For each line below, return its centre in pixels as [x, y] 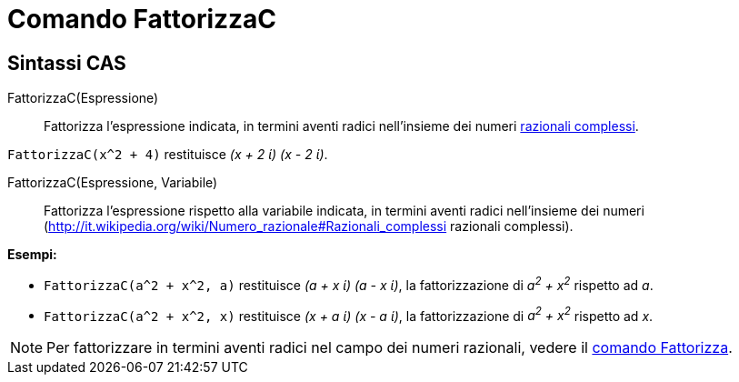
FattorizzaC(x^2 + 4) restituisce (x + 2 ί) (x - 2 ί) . [168, 155]
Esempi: [32, 255]
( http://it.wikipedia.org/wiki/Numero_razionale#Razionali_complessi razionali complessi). [309, 226]
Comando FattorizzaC [142, 19]
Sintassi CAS [67, 63]
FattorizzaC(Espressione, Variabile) [113, 183]
